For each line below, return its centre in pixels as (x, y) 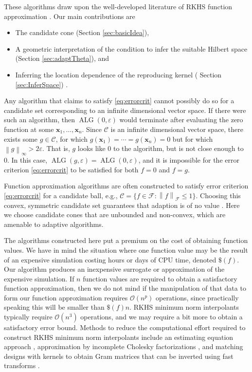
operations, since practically (197, 297)
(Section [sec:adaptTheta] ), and (62, 58)
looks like (91, 148)
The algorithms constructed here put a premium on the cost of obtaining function (126, 240)
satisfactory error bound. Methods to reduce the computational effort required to (125, 327)
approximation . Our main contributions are (70, 16)
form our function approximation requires (66, 297)
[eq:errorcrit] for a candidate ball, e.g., (61, 195)
